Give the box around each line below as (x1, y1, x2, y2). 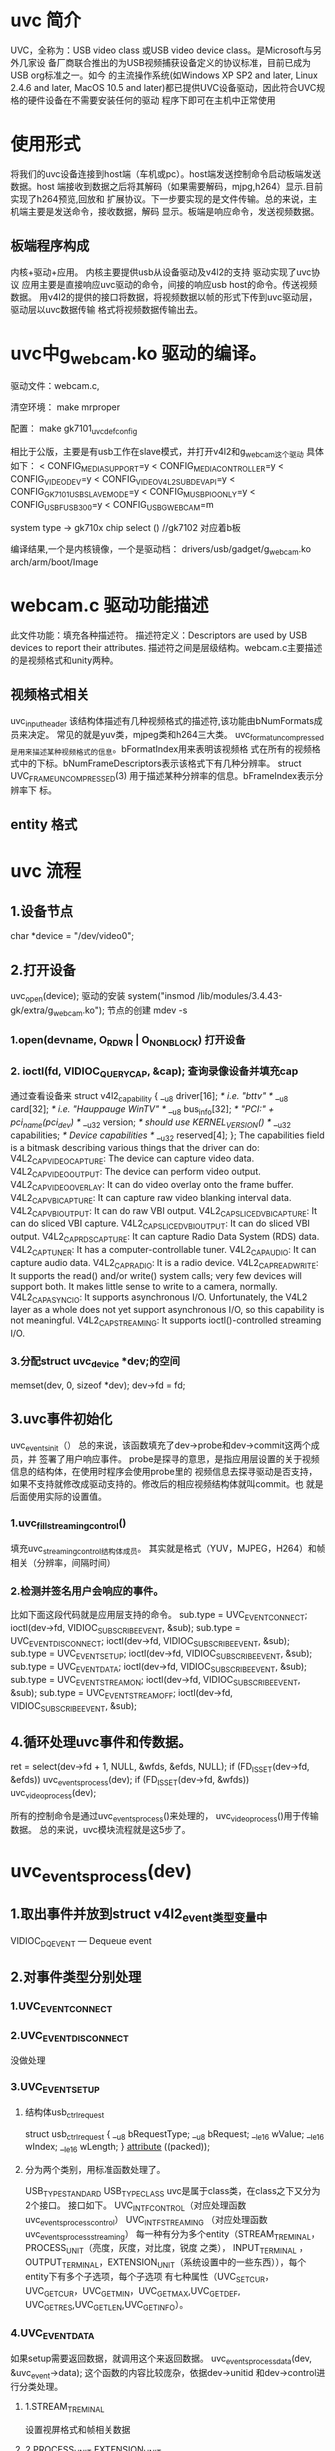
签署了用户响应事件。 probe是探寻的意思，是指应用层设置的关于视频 (38, 1453, 320, 1465)
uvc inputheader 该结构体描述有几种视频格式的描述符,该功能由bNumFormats (10, 714, 315, 729)
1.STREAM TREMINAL (24, 2401, 105, 2415)
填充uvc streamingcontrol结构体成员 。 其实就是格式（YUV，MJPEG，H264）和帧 (10, 1542, 326, 1556)
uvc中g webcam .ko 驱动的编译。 (10, 342, 267, 368)
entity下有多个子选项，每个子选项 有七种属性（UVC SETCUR (24, 2270, 266, 2285)
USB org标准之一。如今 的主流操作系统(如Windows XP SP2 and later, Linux (10, 69, 318, 81)
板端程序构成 (10, 237, 90, 255)
